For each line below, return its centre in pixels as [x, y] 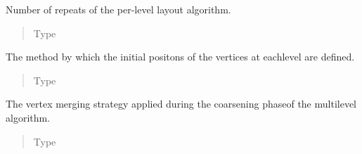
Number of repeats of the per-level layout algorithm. [118, 9]
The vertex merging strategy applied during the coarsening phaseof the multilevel [181, 104]
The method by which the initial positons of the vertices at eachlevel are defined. [180, 57]
